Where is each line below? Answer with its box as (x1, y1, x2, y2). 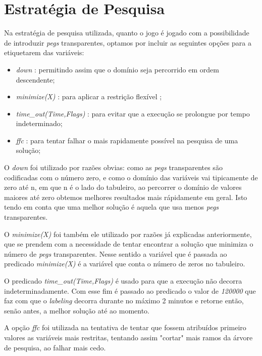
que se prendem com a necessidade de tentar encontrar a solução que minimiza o (4, 239, 253, 249)
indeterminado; (16, 118, 63, 129)
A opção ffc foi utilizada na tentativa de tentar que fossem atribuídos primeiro (4, 322, 246, 333)
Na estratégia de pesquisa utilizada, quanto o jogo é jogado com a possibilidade (4, 27, 249, 38)
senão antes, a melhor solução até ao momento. (4, 305, 149, 315)
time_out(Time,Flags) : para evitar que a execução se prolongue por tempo (16, 108, 250, 118)
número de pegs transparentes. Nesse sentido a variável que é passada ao (4, 248, 227, 259)
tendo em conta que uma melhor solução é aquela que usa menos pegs (4, 202, 219, 212)
